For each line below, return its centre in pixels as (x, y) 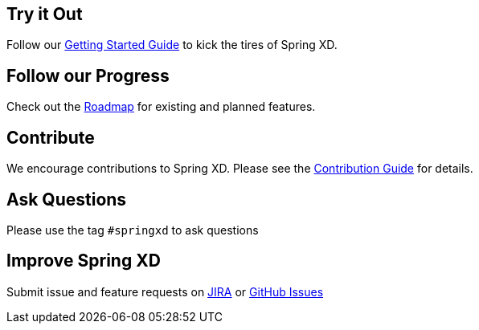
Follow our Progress (88, 75)
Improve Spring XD (84, 261)
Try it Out (45, 14)
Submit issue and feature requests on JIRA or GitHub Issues (165, 291)
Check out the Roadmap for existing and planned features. (161, 107)
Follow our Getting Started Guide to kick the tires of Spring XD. (172, 45)
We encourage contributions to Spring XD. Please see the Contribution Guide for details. (240, 169)
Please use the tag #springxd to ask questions (133, 230)
